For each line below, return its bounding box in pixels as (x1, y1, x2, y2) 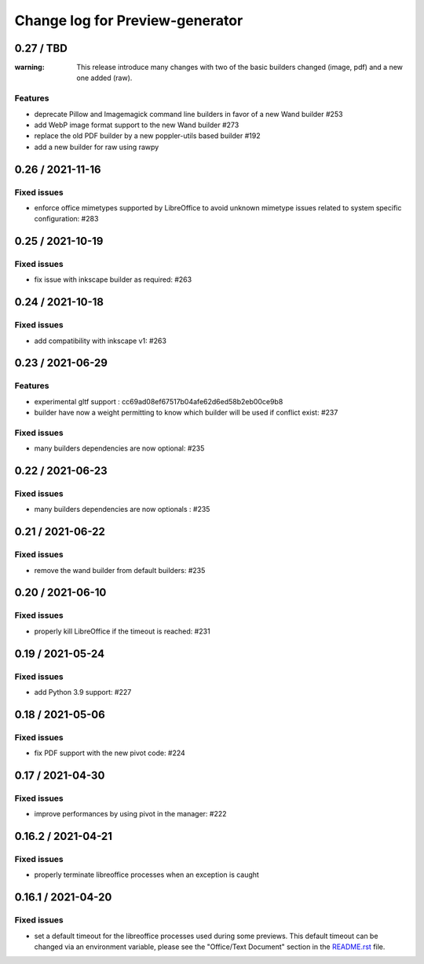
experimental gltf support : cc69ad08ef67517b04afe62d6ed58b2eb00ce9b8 (34, 396, 283, 406)
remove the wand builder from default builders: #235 (34, 565, 206, 575)
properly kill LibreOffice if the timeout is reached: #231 (34, 626, 211, 636)
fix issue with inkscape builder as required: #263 (34, 275, 192, 284)
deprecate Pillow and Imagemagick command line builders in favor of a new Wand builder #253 (34, 109, 343, 119)
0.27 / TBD (14, 42, 68, 55)
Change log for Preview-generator (14, 12, 243, 29)
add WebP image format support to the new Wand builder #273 (34, 120, 239, 130)
